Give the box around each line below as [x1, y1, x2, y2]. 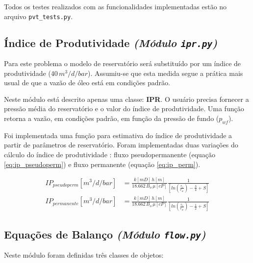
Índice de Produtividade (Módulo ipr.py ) [4, 35, 218, 50]
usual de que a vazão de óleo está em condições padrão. [4, 77, 170, 88]
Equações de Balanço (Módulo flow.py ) [4, 226, 206, 241]
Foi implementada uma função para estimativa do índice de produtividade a [4, 130, 232, 140]
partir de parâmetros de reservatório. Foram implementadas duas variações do [4, 140, 238, 150]
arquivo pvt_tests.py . [4, 11, 73, 21]
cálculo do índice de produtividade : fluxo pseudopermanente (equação [4, 149, 216, 159]
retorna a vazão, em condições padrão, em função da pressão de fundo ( [4, 113, 219, 123]
